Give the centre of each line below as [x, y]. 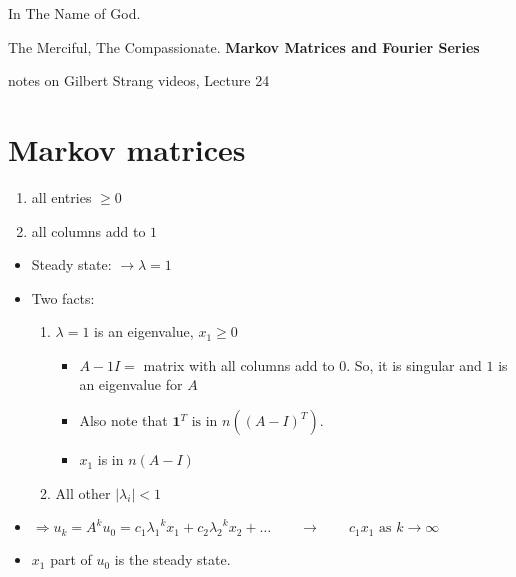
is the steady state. [172, 559]
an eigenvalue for [131, 384]
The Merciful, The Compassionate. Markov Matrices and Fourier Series [244, 46]
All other [83, 492]
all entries [61, 196]
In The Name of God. [74, 13]
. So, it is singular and [414, 364]
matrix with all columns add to [239, 364]
